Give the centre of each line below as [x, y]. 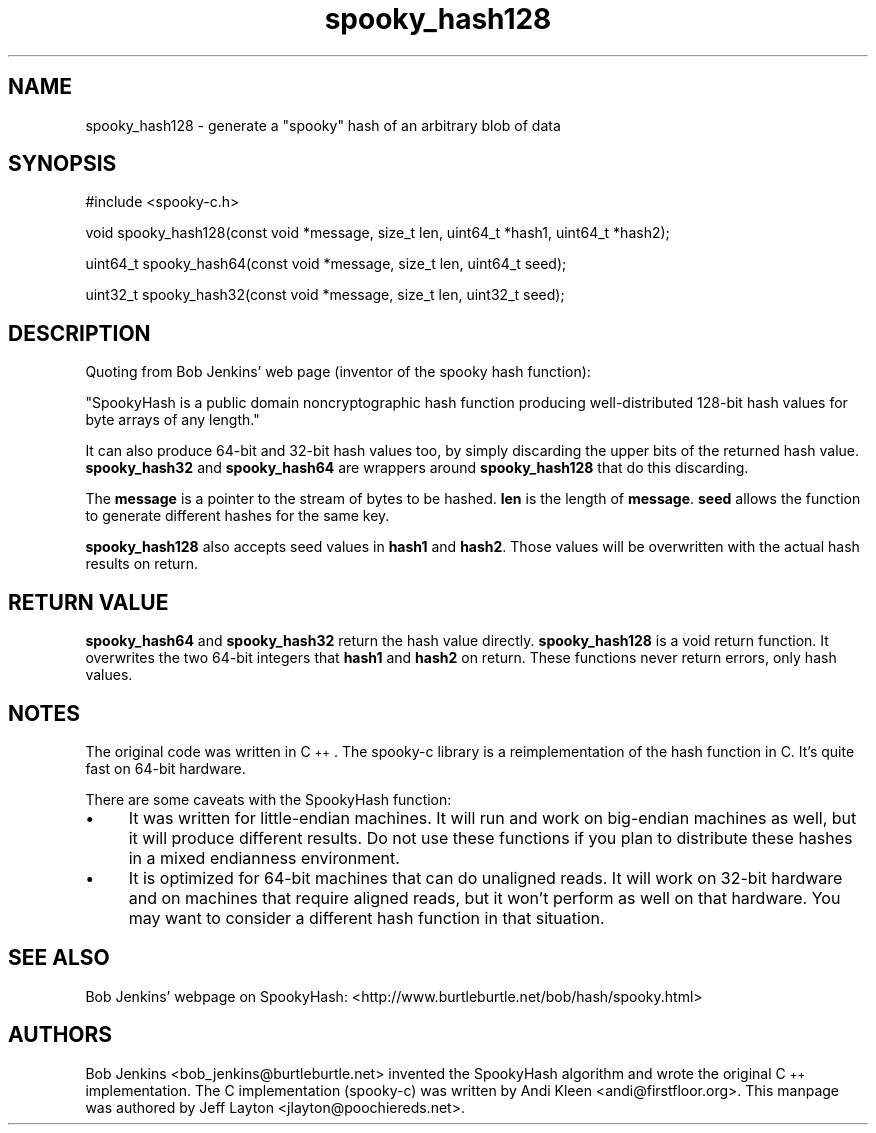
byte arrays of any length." [172, 420]
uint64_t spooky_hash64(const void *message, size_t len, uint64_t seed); [326, 264]
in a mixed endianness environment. [264, 857]
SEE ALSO [59, 958]
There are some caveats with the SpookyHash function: [268, 799]
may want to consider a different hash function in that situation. [366, 917]
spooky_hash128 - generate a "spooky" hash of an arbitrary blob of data [323, 125]
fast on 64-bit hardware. [165, 768]
